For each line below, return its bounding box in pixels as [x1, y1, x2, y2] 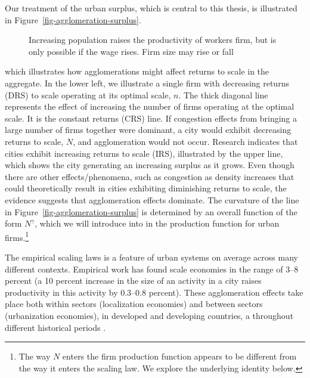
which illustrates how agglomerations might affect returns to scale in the [5, 65, 269, 78]
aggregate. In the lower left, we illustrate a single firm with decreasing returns [5, 76, 289, 89]
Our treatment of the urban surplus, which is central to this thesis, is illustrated [5, 2, 297, 14]
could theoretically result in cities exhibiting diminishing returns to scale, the [5, 182, 287, 194]
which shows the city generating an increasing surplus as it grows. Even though [5, 159, 294, 171]
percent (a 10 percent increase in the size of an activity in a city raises [5, 274, 262, 287]
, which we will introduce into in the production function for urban [35, 217, 280, 230]
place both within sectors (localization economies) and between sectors [5, 298, 263, 310]
